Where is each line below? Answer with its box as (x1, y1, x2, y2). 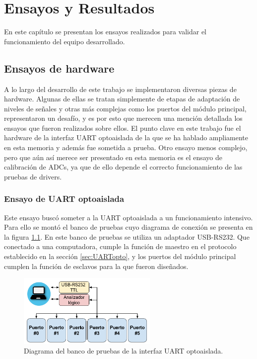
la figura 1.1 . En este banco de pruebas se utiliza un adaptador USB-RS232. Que (4, 231, 250, 242)
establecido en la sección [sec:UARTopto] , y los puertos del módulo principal (4, 251, 236, 262)
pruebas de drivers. (4, 171, 62, 181)
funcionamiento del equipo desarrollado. (4, 36, 125, 46)
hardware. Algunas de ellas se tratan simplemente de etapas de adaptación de (4, 93, 240, 104)
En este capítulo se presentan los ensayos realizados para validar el (4, 26, 207, 37)
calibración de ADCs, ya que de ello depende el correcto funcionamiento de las (4, 162, 243, 172)
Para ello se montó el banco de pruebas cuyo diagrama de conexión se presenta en (4, 222, 253, 232)
